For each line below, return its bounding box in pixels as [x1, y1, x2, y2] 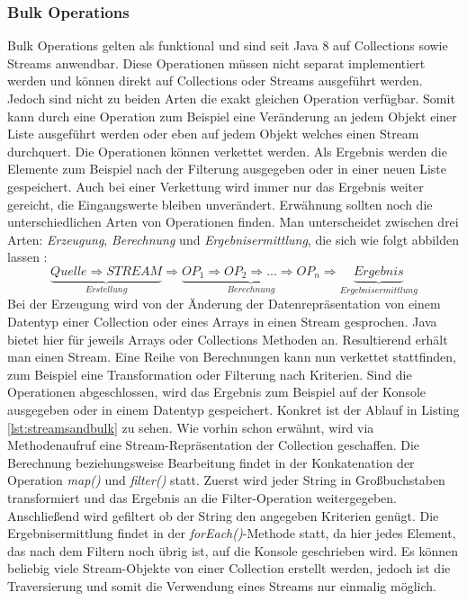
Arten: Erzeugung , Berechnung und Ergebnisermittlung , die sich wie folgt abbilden [7, 229, 459, 248]
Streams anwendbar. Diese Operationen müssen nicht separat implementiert [7, 53, 426, 72]
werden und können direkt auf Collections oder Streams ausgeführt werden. [7, 71, 423, 90]
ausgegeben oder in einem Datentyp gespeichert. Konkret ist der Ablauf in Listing [7, 399, 460, 418]
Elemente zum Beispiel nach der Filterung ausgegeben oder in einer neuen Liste [7, 159, 447, 178]
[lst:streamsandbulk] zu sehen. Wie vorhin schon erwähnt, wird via [7, 417, 374, 436]
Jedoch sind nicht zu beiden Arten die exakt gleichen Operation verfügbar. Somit [7, 89, 455, 107]
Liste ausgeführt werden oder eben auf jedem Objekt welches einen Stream [7, 124, 419, 143]
